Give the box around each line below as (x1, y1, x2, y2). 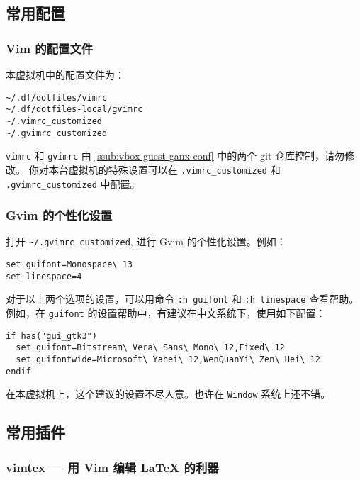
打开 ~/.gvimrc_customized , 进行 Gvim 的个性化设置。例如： (6, 234, 286, 249)
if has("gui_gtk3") (6, 330, 97, 341)
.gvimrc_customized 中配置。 (6, 176, 140, 191)
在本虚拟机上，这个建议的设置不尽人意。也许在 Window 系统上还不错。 (6, 386, 331, 401)
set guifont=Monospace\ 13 (6, 259, 133, 270)
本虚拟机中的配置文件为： (6, 67, 125, 82)
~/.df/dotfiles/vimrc (6, 92, 108, 103)
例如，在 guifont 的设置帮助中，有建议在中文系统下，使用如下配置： (6, 306, 326, 320)
